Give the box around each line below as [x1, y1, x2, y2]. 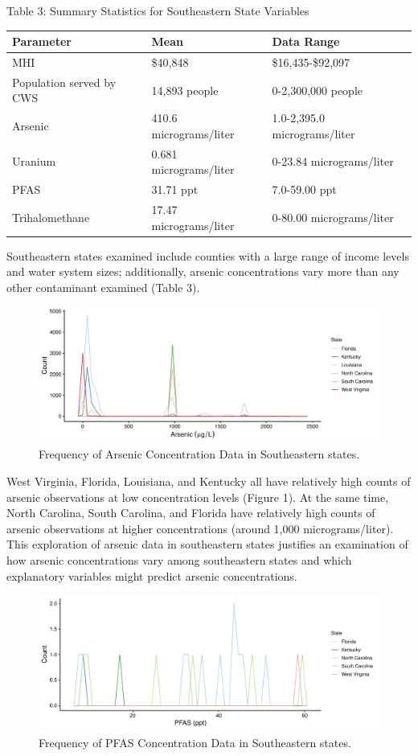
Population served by [12, 73, 117, 90]
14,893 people [151, 81, 219, 98]
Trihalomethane [12, 208, 90, 225]
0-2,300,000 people [272, 81, 363, 98]
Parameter [12, 33, 72, 50]
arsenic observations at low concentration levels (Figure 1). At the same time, [6, 488, 389, 505]
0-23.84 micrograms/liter [272, 153, 394, 170]
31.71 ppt [151, 181, 199, 198]
